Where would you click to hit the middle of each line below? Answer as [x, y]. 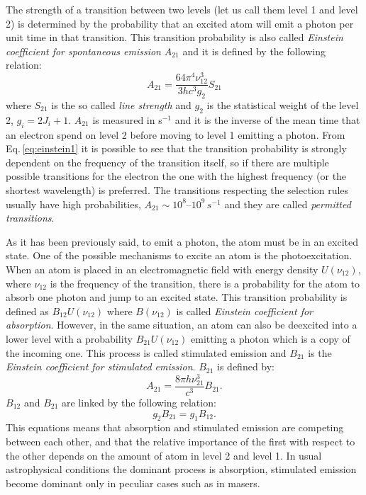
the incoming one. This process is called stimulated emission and [146, 352]
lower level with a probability [69, 338]
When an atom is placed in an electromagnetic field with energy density [162, 269]
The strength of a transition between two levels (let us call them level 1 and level [182, 9]
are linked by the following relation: [139, 402]
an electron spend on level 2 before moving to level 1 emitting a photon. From [176, 134]
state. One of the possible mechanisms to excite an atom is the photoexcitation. [179, 255]
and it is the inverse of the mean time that [267, 119]
